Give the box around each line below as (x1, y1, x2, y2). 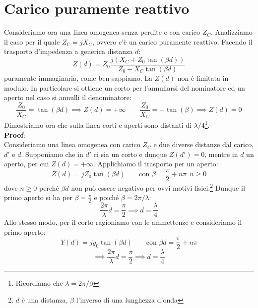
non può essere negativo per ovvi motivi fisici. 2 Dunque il (71, 181, 245, 193)
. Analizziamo (211, 27, 253, 37)
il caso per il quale (4, 36, 60, 47)
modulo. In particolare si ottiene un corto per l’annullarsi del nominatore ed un (4, 82, 245, 93)
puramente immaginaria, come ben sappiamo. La (4, 72, 153, 83)
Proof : (4, 129, 26, 140)
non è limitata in (177, 72, 229, 83)
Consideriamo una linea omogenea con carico (4, 139, 140, 150)
